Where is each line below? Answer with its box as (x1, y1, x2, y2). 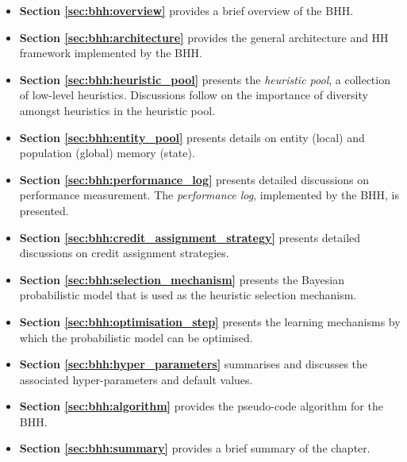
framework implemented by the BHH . (19, 44, 202, 61)
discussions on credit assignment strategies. (19, 244, 229, 261)
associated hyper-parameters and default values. (19, 371, 253, 387)
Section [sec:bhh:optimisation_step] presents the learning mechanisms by (19, 313, 401, 329)
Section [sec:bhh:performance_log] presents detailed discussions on (19, 171, 370, 187)
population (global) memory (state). (19, 144, 195, 161)
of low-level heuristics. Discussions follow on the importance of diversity (19, 87, 368, 103)
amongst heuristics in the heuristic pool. (19, 102, 215, 118)
